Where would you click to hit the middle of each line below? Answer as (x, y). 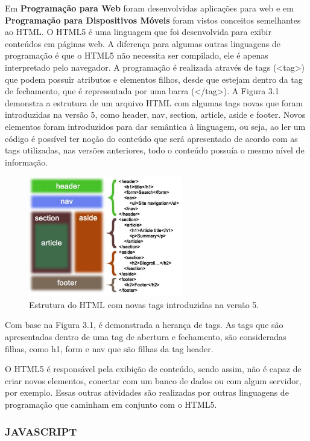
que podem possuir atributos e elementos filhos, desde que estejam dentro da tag (154, 79)
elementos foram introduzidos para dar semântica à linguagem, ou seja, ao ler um (155, 126)
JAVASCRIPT (41, 431)
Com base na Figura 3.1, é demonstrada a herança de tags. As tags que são (144, 325)
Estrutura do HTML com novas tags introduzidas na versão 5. (144, 304)
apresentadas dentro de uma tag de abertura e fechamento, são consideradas (146, 337)
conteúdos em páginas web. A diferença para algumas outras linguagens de (143, 43)
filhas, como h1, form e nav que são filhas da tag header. (109, 348)
